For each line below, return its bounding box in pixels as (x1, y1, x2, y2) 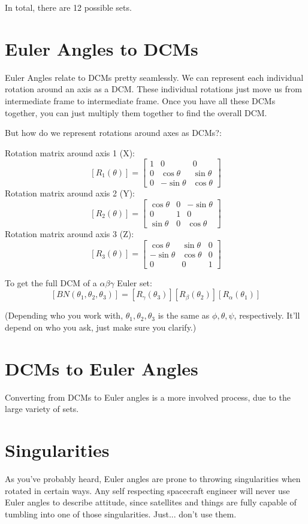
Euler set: (117, 276, 152, 289)
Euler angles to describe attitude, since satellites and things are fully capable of (5, 496, 297, 508)
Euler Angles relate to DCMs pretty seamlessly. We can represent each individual (5, 71, 304, 83)
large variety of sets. (5, 402, 79, 415)
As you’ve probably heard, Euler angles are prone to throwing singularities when (5, 472, 301, 484)
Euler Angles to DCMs (5, 36, 198, 60)
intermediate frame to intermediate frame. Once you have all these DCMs (5, 94, 276, 107)
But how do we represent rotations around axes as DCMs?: (5, 126, 222, 139)
